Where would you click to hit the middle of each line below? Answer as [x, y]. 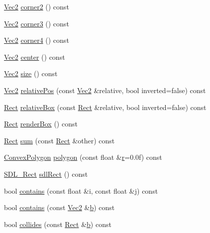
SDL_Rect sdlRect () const [46, 174]
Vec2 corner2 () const [37, 6]
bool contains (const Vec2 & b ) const [59, 207]
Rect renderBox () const [41, 124]
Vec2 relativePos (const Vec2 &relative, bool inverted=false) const [105, 90]
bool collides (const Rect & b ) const [58, 224]
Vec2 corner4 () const [37, 40]
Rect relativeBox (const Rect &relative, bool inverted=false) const [105, 107]
